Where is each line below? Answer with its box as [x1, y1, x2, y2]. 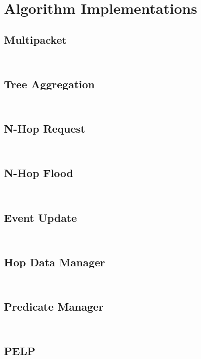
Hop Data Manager [4, 254, 105, 269]
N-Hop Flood [4, 165, 74, 180]
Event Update [4, 210, 77, 225]
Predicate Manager [4, 298, 104, 314]
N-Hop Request [4, 121, 85, 136]
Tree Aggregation [4, 76, 95, 91]
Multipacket [4, 32, 67, 47]
